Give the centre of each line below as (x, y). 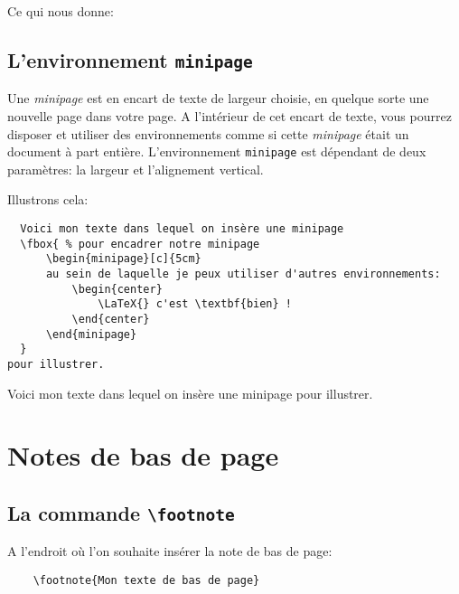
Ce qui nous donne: (61, 11)
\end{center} (111, 319)
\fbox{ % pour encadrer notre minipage (140, 244)
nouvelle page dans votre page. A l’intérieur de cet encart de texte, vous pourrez (229, 115)
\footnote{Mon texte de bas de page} (146, 580)
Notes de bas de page (143, 455)
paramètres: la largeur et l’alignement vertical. (136, 169)
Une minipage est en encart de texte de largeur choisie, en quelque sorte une (218, 98)
